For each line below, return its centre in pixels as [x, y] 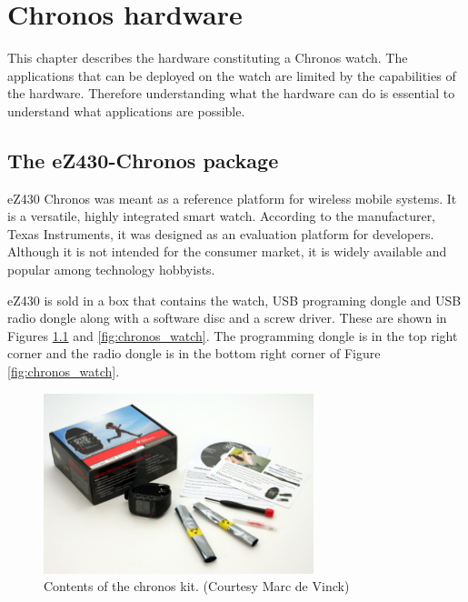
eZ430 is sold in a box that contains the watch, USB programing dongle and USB [234, 300]
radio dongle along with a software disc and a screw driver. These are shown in [227, 318]
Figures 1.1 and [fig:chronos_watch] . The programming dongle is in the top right [233, 335]
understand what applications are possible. [126, 110]
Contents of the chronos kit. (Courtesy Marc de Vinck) [197, 586]
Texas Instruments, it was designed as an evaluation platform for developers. [221, 233]
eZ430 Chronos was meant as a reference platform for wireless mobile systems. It [232, 198]
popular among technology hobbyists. [111, 270]
